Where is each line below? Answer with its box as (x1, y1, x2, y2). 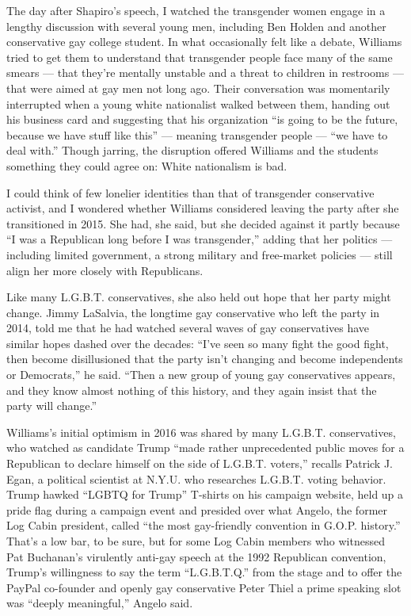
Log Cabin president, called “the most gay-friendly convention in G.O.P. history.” (6, 517, 401, 534)
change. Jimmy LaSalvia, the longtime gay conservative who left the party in (6, 304, 380, 320)
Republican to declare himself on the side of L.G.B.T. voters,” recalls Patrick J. (6, 455, 394, 472)
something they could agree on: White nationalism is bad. (6, 157, 287, 174)
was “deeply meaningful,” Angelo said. (6, 595, 193, 611)
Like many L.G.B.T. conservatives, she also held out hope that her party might (6, 289, 391, 305)
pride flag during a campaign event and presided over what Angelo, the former (6, 501, 387, 518)
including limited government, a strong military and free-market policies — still (6, 246, 393, 262)
